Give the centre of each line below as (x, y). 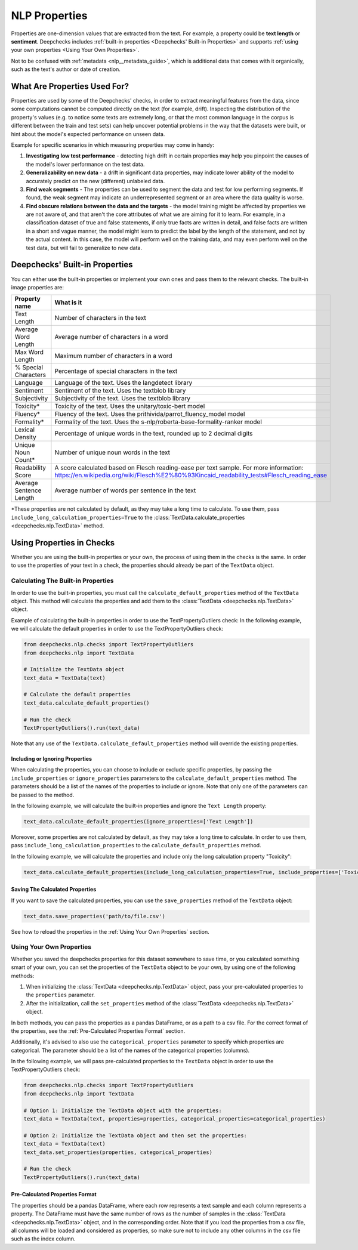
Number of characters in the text (100, 318)
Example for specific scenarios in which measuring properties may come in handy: (113, 145)
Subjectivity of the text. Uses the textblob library (123, 399)
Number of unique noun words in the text (112, 452)
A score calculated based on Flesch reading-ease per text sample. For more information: (179, 468)
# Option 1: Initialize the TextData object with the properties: (123, 1110)
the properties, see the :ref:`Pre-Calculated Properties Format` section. (98, 1031)
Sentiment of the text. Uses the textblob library (120, 391)
